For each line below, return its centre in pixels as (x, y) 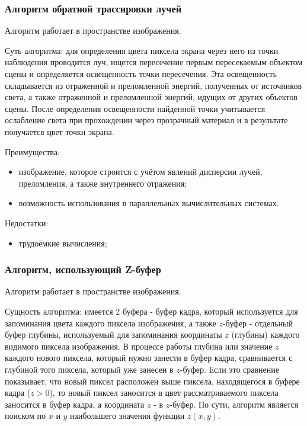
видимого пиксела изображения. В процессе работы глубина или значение (139, 346)
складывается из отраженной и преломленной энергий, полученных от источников (153, 85)
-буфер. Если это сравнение (229, 369)
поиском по (25, 416)
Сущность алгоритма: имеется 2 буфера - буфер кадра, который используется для (151, 311)
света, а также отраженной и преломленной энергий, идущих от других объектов (151, 97)
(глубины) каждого (266, 334)
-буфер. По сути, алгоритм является (234, 404)
